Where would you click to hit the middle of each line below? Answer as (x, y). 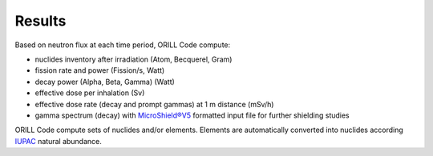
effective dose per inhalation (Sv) (90, 93)
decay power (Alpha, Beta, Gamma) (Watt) (105, 82)
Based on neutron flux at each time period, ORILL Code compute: (123, 45)
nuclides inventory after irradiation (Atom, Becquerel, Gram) (134, 59)
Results (40, 21)
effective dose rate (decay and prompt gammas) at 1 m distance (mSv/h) (154, 104)
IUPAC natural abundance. (58, 141)
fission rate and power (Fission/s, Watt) (100, 70)
